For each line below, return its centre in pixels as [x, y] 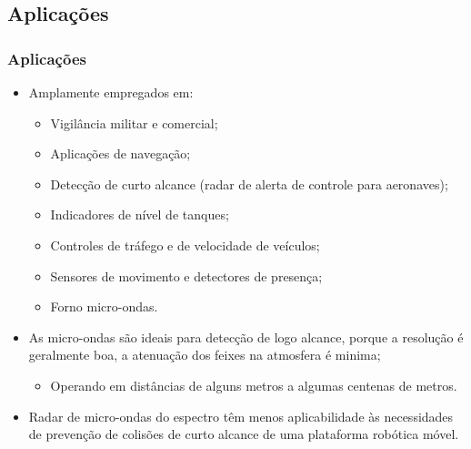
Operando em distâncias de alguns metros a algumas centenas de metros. [254, 385]
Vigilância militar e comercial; [134, 122]
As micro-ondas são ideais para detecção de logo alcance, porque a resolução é [246, 337]
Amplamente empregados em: [111, 92]
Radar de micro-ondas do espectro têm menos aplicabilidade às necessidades [241, 416]
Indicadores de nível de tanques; [140, 214]
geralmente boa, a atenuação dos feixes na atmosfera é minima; [205, 355]
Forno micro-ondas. [104, 306]
